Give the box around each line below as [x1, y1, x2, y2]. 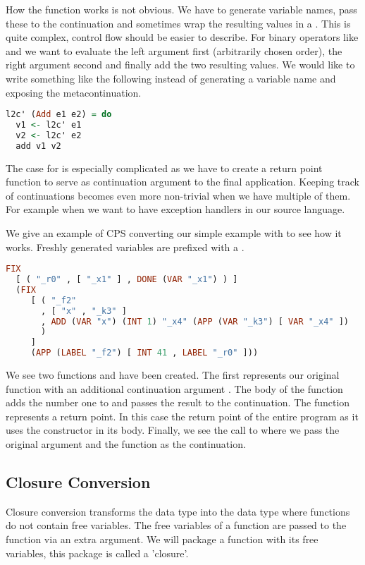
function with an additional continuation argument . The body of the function [6, 381, 343, 396]
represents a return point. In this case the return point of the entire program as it [6, 408, 359, 423]
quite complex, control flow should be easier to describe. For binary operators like [6, 30, 359, 44]
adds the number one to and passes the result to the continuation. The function [6, 395, 350, 410]
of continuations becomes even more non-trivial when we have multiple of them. [6, 188, 351, 202]
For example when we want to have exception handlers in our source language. [6, 202, 345, 217]
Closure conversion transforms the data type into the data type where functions [6, 504, 350, 518]
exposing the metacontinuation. [6, 85, 142, 99]
